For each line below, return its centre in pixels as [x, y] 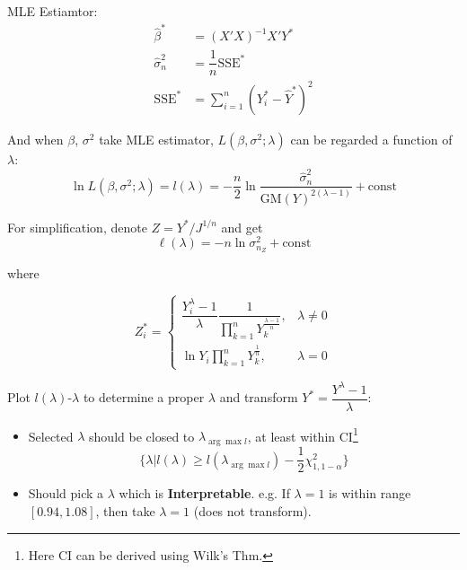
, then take [125, 510]
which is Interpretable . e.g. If [204, 493]
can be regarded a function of [371, 139]
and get [242, 227]
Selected [51, 436]
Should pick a [66, 493]
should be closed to [142, 436]
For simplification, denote [77, 227]
